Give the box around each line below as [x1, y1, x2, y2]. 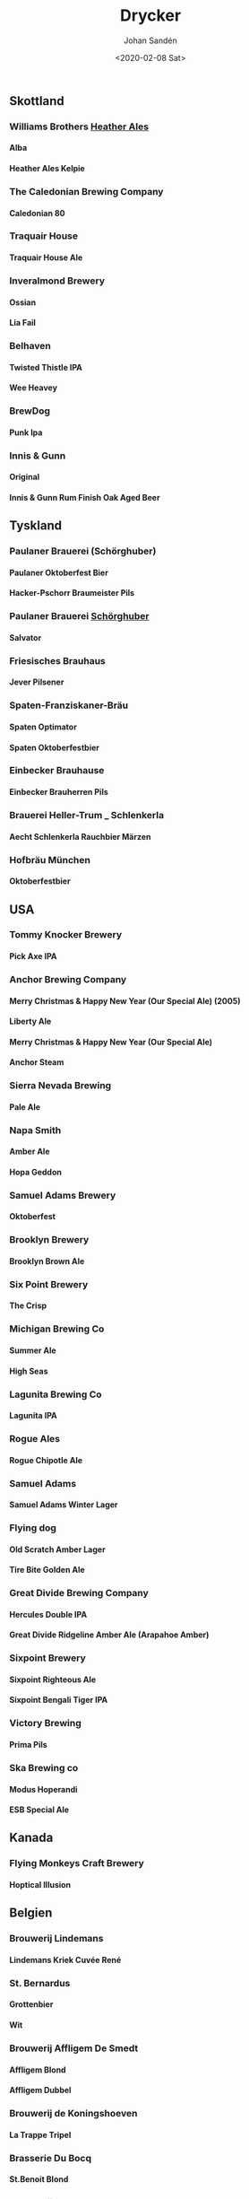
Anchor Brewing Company [9, 973, 127, 985]
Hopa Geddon [9, 1166, 63, 1177]
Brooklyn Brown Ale [9, 1255, 85, 1266]
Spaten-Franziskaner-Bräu [9, 699, 129, 711]
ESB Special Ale [9, 1804, 70, 1815]
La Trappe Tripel [9, 2129, 72, 2140]
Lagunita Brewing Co [9, 1388, 102, 1401]
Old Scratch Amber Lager [9, 1544, 106, 1555]
